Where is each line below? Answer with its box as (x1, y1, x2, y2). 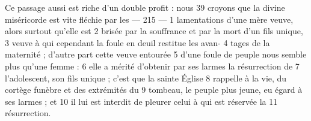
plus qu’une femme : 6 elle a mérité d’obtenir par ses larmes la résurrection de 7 (5, 59, 300, 72)
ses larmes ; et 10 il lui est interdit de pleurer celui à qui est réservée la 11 (5, 95, 278, 107)
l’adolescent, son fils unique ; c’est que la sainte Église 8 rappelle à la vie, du (5, 71, 287, 84)
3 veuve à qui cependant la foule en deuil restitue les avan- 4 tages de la (5, 36, 270, 49)
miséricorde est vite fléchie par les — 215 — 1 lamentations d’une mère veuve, (5, 13, 294, 25)
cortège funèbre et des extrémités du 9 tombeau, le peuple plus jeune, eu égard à (5, 83, 303, 96)
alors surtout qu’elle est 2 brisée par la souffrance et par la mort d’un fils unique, (5, 25, 303, 37)
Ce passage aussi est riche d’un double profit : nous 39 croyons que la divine (5, 1, 285, 13)
